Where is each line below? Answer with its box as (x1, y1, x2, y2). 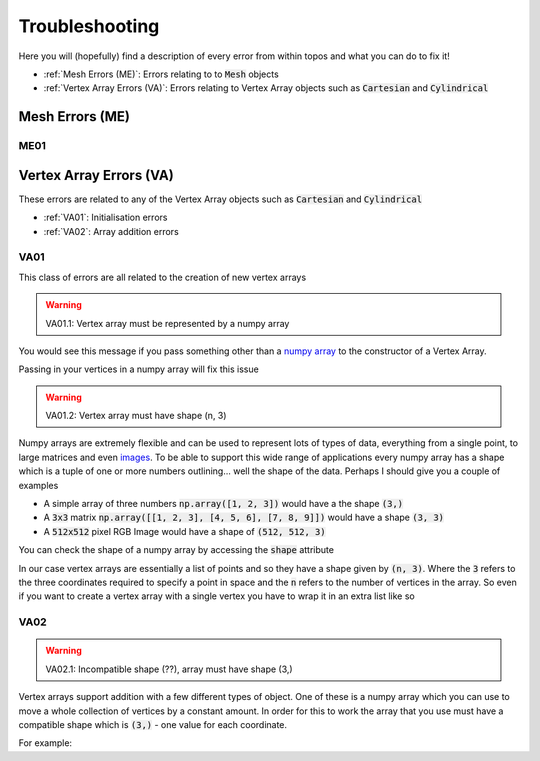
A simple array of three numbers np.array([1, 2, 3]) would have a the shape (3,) (43, 498, 404, 510)
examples (18, 479, 59, 491)
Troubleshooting (18, 15, 160, 37)
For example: (18, 737, 73, 749)
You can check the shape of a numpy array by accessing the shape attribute (18, 544, 335, 556)
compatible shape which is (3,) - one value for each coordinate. (18, 718, 288, 730)
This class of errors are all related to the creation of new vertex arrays (18, 271, 307, 283)
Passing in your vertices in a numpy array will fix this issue (18, 363, 259, 375)
